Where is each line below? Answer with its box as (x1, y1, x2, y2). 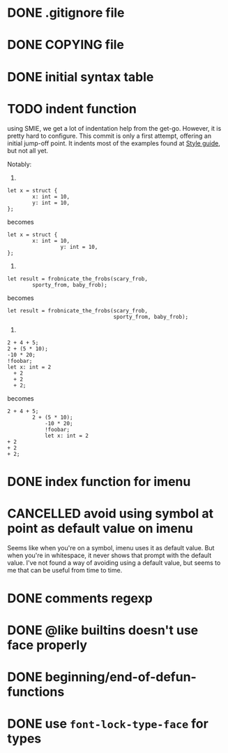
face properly (7, 638, 88, 653)
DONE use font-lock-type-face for (7, 716, 209, 732)
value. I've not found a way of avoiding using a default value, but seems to (7, 558, 221, 567)
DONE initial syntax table (7, 69, 154, 85)
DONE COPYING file (7, 37, 124, 53)
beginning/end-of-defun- (45, 669, 197, 685)
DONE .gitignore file (7, 5, 125, 21)
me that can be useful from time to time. (7, 566, 123, 574)
